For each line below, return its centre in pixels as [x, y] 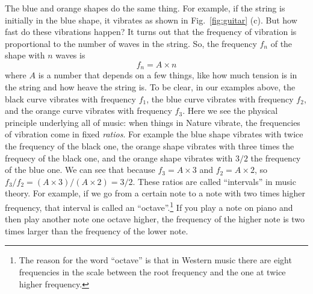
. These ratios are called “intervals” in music [214, 181]
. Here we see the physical [230, 111]
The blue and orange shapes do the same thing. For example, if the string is [145, 8]
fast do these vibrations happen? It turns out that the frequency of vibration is [151, 32]
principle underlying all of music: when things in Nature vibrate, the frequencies [153, 122]
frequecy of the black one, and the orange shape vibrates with [119, 158]
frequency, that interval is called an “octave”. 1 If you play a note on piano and [149, 206]
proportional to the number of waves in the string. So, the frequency [131, 43]
